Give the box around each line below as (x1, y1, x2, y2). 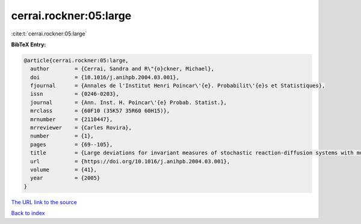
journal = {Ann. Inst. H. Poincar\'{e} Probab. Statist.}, (30, 99, 227, 106)
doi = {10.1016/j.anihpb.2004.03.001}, (30, 74, 180, 80)
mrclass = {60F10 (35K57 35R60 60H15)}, (30, 107, 170, 114)
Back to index (11, 210, 45, 217)
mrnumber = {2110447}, (30, 116, 113, 123)
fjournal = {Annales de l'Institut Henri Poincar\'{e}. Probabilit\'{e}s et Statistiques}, (30, 82, 326, 89)
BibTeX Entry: (11, 41, 46, 48)
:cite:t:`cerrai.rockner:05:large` (11, 30, 87, 37)
